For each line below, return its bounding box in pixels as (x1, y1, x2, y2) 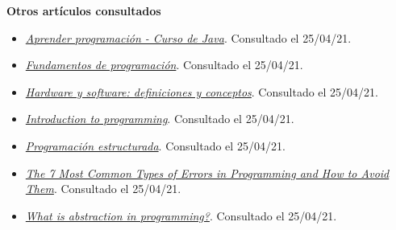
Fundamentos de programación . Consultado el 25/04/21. (25, 56, 303, 73)
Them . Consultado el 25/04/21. (25, 180, 181, 197)
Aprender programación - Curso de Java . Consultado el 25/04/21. (25, 29, 352, 46)
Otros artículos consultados (6, 2, 161, 18)
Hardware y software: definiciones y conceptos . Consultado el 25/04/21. (25, 83, 379, 100)
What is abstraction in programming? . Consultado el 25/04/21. (25, 207, 337, 224)
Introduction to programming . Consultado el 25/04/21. (25, 110, 294, 127)
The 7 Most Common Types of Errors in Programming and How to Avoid (25, 164, 390, 181)
